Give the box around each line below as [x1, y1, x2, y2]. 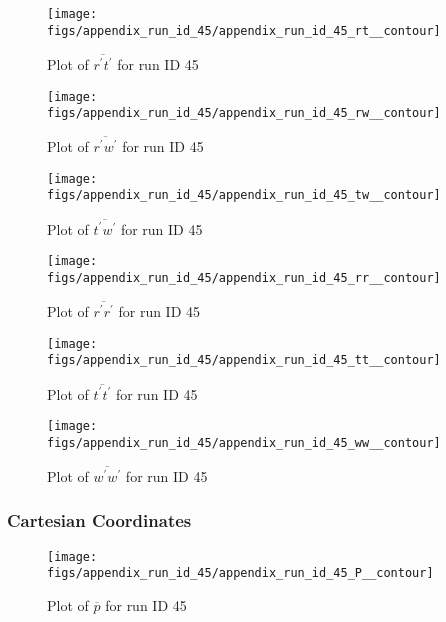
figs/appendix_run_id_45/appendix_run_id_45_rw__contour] [47, 106, 441, 121]
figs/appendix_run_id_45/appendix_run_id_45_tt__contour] [47, 353, 441, 368]
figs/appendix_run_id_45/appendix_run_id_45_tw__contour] [47, 188, 441, 203]
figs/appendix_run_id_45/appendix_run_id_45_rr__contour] [47, 271, 441, 286]
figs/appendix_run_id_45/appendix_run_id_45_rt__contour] [47, 23, 441, 38]
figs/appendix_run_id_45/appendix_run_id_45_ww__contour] [47, 435, 441, 450]
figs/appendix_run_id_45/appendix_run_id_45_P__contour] [47, 566, 434, 581]
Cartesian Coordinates [7, 508, 192, 533]
